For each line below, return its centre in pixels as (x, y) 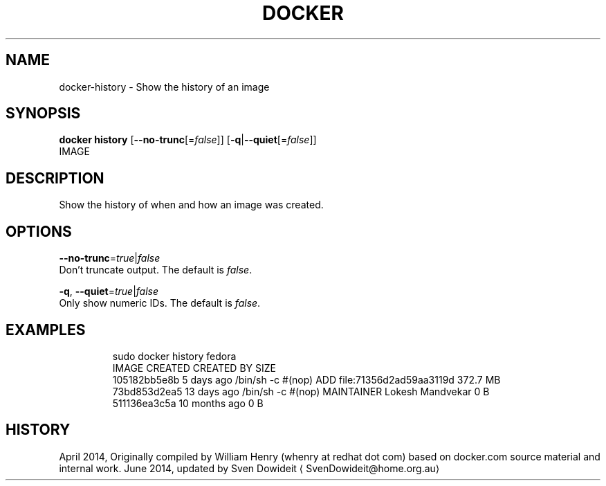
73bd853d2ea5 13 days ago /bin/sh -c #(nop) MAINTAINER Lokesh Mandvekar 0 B (301, 391)
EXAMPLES (46, 330)
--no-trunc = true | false (110, 258)
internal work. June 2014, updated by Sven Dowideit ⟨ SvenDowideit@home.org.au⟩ (249, 468)
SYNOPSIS (43, 114)
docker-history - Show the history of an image (164, 87)
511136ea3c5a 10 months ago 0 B (188, 403)
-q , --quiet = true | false (109, 291)
